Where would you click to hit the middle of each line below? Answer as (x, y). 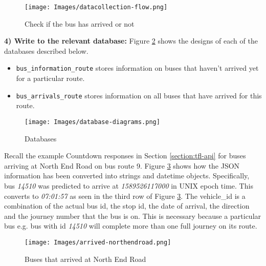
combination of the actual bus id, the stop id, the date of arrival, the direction (127, 206)
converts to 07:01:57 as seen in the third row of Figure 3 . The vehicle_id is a (125, 196)
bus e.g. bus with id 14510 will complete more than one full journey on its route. (131, 226)
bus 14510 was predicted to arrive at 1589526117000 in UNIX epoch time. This (129, 185)
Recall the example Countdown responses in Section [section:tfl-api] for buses (125, 156)
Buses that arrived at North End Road (85, 259)
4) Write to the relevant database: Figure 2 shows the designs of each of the (131, 41)
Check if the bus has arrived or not (80, 23)
